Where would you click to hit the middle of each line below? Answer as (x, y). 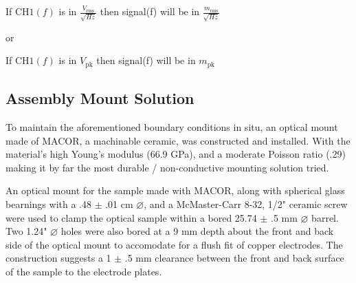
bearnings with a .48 (48, 203)
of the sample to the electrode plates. (84, 271)
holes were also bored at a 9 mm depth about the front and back (197, 231)
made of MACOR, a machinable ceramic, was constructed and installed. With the (178, 140)
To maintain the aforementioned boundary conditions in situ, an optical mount (172, 126)
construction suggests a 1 (58, 258)
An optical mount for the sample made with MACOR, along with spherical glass (175, 190)
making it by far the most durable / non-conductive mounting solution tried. (167, 167)
